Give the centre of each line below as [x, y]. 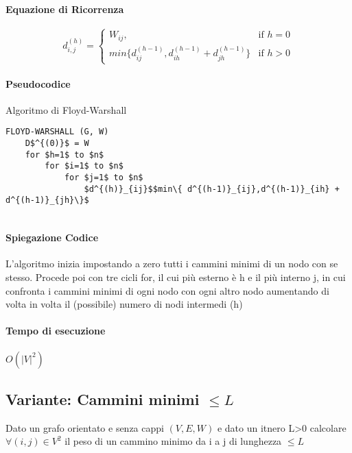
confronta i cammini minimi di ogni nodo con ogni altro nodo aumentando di [167, 290]
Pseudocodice [38, 83]
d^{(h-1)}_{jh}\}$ [47, 200]
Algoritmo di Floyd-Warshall [66, 109]
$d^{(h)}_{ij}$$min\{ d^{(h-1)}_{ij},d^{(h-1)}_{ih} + [212, 189]
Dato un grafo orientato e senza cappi [85, 427]
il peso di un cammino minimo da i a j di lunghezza [173, 441]
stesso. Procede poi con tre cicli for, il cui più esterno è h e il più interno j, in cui [176, 277]
